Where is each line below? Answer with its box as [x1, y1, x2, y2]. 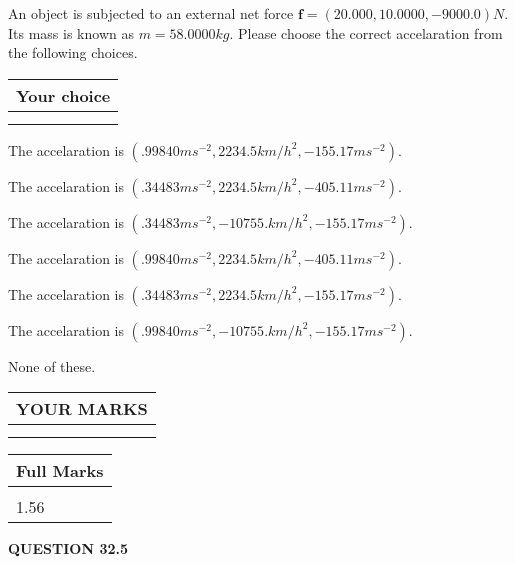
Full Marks [16, 459, 104, 483]
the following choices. [8, 42, 138, 63]
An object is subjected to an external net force [8, 3, 294, 23]
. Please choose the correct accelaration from [229, 22, 503, 43]
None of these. [8, 355, 96, 376]
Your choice [16, 83, 111, 107]
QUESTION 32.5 [8, 538, 128, 559]
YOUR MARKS [16, 397, 148, 421]
